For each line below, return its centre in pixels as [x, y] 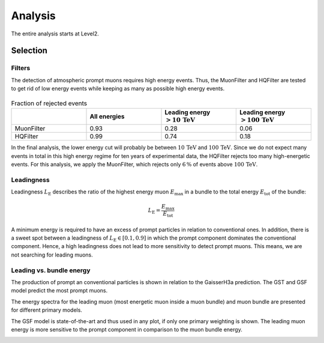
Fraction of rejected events [49, 103]
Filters [21, 68]
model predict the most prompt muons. [59, 291]
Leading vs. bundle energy [51, 270]
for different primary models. [46, 310]
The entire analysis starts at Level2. [55, 34]
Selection [29, 51]
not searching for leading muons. [52, 255]
